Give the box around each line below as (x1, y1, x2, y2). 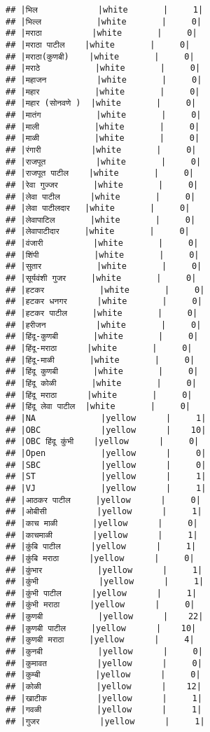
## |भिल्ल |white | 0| (6, 16, 202, 27)
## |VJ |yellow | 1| (6, 483, 206, 493)
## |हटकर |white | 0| (6, 284, 205, 295)
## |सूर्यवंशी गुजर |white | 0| (6, 273, 197, 284)
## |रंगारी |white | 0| (6, 144, 197, 155)
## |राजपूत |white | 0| (6, 156, 202, 167)
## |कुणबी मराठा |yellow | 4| (6, 635, 195, 645)
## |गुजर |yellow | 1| (6, 717, 205, 727)
